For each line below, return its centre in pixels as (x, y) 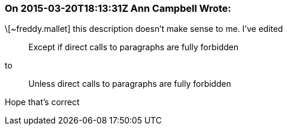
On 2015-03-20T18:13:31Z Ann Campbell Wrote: (118, 8)
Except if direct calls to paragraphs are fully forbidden (133, 47)
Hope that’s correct (42, 102)
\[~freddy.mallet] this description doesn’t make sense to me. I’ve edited (144, 29)
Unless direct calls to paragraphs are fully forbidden (130, 84)
